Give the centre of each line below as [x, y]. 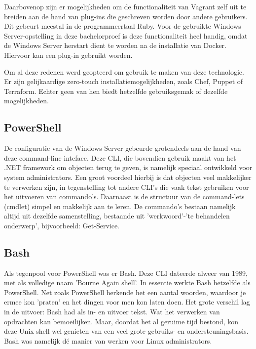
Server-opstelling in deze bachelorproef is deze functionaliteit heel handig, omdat [126, 35]
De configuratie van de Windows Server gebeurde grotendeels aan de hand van [123, 148]
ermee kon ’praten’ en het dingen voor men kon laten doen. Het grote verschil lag [127, 302]
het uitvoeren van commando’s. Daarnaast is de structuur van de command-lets [124, 196]
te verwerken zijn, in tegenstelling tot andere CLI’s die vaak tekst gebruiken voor [127, 187]
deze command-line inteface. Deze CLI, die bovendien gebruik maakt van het [120, 157]
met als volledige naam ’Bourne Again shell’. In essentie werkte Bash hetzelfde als [127, 283]
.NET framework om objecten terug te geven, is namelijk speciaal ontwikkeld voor [128, 167]
